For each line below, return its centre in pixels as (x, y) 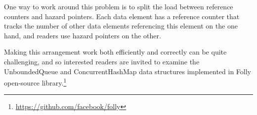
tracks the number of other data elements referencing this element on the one (121, 26)
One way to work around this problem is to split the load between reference (119, 6)
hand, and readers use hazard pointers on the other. (83, 35)
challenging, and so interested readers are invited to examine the (102, 61)
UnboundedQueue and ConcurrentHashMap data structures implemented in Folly (128, 71)
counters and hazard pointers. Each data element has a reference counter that (122, 16)
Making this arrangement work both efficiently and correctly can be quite (115, 52)
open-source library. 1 (35, 82)
